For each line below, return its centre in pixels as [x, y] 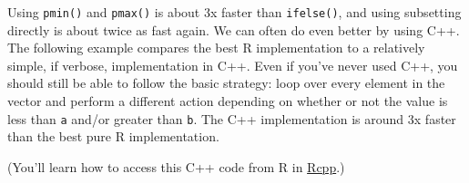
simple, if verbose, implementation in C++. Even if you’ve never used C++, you [233, 65]
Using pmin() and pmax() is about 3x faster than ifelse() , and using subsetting [234, 12]
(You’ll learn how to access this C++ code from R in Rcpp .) [176, 166]
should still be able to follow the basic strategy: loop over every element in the [226, 83]
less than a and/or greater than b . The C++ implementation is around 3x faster [232, 118]
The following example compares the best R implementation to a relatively [216, 48]
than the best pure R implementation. [113, 136]
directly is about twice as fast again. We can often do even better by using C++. [234, 29]
